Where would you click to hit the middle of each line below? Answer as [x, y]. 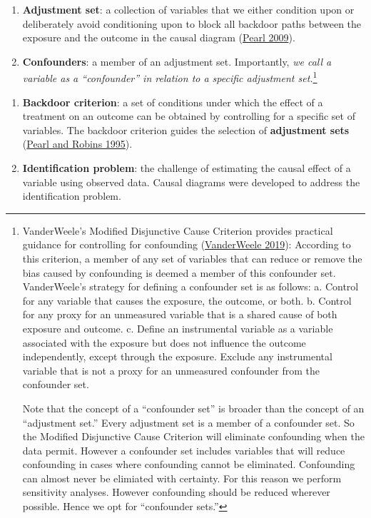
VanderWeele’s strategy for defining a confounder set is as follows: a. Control [190, 286]
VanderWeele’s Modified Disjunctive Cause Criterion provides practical [178, 230]
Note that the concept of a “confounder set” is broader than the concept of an [193, 408]
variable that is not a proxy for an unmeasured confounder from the [171, 370]
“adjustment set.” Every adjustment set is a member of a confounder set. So [188, 422]
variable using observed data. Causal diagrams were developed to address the [191, 182]
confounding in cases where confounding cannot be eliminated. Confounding [189, 464]
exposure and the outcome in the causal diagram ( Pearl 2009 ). [159, 37]
